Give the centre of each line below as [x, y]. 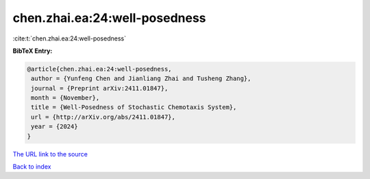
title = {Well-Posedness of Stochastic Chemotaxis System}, [134, 107]
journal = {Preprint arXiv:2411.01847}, [100, 88]
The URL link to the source [50, 154]
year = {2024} [54, 127]
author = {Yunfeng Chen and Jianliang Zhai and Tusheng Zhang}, [141, 79]
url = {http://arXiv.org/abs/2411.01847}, [103, 117]
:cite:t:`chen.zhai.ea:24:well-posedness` [70, 38]
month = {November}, [65, 98]
